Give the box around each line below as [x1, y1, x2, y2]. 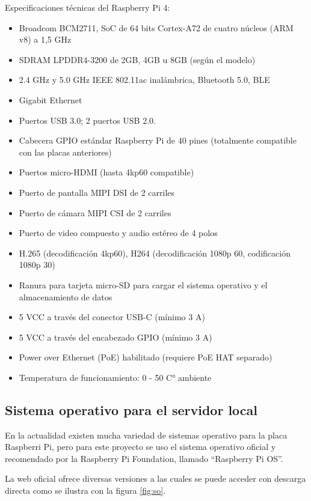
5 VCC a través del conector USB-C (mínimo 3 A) [19, 311, 205, 323]
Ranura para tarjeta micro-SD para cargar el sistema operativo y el [19, 278, 268, 291]
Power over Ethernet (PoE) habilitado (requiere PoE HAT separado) [19, 351, 273, 363]
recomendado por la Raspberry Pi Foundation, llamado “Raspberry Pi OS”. [5, 452, 283, 464]
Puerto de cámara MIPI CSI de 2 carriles [19, 206, 171, 219]
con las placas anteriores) [19, 145, 112, 158]
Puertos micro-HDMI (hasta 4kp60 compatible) [19, 166, 194, 178]
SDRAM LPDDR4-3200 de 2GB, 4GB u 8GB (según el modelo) [19, 53, 256, 65]
